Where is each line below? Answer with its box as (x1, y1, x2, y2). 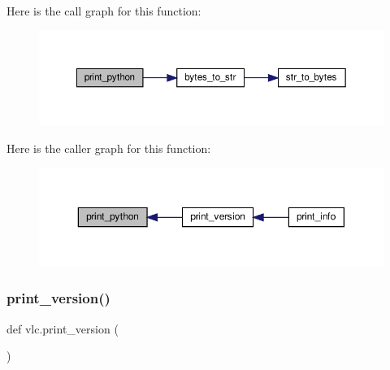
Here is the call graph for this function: (6, 2, 201, 19)
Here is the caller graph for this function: (6, 139, 211, 156)
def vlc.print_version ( (6, 320, 119, 337)
